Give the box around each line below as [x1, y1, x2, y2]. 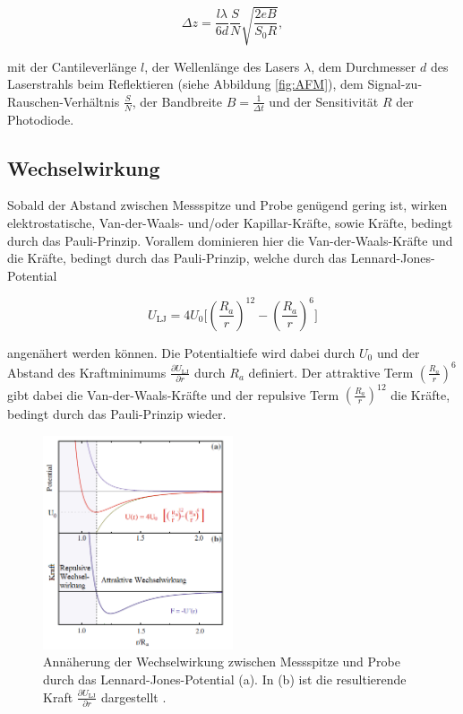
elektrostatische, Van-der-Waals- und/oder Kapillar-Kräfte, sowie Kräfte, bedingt [7, 213, 453, 231]
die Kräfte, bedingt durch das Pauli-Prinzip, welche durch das [7, 248, 347, 267]
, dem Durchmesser [311, 57, 416, 75]
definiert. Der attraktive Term [248, 362, 414, 381]
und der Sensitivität [269, 91, 379, 110]
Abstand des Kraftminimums [7, 362, 167, 381]
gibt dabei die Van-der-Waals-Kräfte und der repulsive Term [7, 385, 339, 404]
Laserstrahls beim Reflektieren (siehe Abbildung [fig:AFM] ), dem [7, 74, 364, 93]
